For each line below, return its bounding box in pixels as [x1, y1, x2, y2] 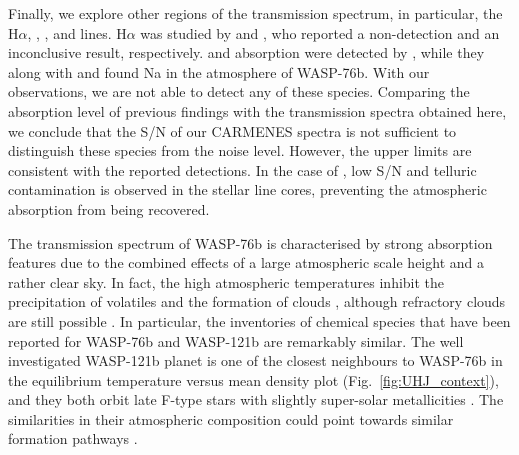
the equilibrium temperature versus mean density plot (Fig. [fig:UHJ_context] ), [8, 369, 499, 390]
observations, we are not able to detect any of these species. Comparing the [8, 81, 470, 102]
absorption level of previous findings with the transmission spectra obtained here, [8, 100, 507, 121]
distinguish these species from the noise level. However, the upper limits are [8, 140, 472, 161]
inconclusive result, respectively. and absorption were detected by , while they [8, 42, 485, 63]
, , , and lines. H [27, 22, 127, 43]
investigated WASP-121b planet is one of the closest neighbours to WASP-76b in [8, 350, 503, 371]
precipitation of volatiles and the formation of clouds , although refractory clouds [8, 291, 506, 312]
